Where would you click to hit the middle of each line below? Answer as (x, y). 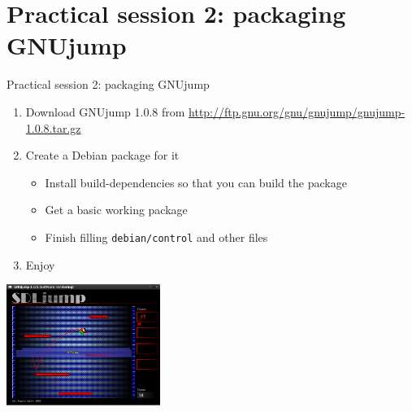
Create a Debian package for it (102, 155)
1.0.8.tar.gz (53, 127)
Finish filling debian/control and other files (156, 237)
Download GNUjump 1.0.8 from (105, 111)
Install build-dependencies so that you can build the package (196, 182)
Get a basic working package (116, 210)
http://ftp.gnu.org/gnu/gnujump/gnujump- (297, 111)
